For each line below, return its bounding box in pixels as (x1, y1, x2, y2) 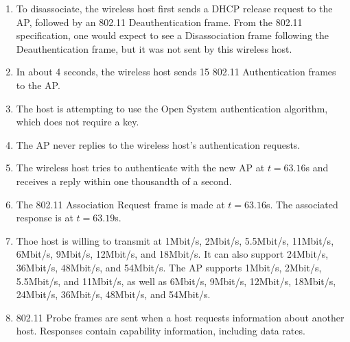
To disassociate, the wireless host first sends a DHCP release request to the (16, 1, 333, 15)
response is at (16, 210, 73, 225)
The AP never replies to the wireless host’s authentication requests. (16, 137, 301, 151)
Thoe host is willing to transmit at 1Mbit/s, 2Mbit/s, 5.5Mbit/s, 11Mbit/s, (16, 233, 334, 247)
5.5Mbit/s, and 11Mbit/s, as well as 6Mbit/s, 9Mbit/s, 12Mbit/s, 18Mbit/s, (16, 273, 336, 288)
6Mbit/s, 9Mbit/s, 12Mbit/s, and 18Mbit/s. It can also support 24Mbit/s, (16, 247, 329, 261)
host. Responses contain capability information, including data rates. (16, 323, 305, 338)
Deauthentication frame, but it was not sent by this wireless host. (16, 41, 292, 56)
